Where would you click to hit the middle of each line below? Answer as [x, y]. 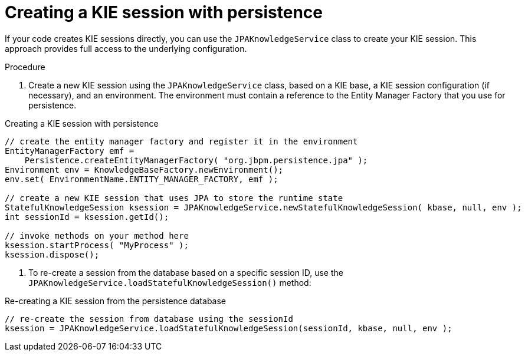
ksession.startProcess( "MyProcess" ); [97, 245]
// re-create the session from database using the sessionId [149, 319]
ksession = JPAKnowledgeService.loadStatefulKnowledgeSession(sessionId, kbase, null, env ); [229, 328]
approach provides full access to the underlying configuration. [126, 48]
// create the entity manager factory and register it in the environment [181, 141]
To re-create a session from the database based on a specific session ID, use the [186, 272]
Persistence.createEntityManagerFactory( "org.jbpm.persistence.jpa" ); [196, 160]
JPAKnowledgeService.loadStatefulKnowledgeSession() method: [170, 282]
